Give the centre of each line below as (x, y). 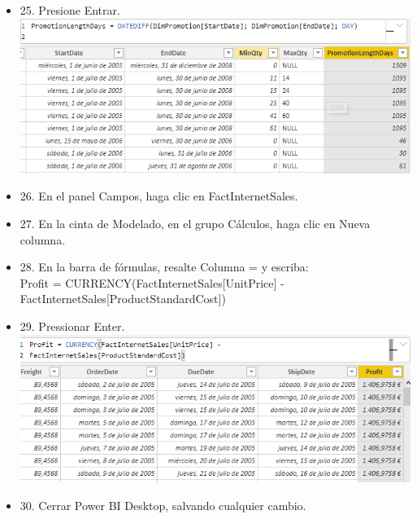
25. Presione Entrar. (70, 10)
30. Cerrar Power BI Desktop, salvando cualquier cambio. (163, 505)
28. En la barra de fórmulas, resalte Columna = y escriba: (164, 267)
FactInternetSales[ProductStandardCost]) (123, 299)
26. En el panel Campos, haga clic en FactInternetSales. (159, 196)
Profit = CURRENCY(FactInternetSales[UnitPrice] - (152, 282)
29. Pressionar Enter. (72, 325)
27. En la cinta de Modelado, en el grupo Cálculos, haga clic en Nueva (195, 223)
